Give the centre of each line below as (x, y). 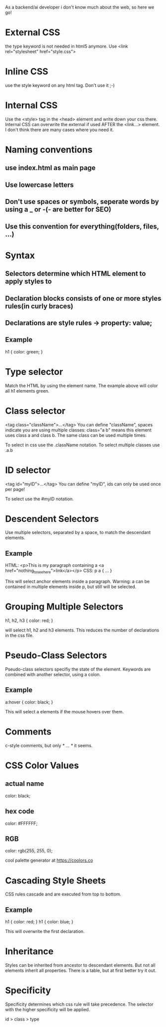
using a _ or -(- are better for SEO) (58, 210)
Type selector (34, 372)
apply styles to (28, 282)
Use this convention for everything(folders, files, (82, 226)
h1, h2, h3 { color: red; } (29, 620)
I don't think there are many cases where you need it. (59, 130)
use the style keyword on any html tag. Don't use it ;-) (60, 85)
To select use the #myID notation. (40, 499)
